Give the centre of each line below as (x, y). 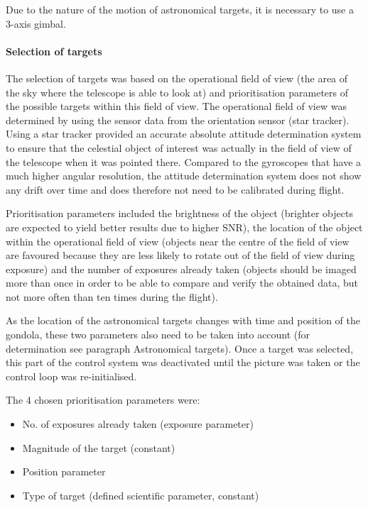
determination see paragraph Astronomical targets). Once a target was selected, (180, 348)
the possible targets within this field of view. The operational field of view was (176, 106)
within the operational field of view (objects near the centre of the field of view (178, 241)
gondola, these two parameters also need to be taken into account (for (158, 335)
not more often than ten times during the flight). (112, 296)
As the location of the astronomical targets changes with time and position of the (183, 320)
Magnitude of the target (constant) (99, 447)
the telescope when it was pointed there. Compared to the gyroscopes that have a (184, 161)
